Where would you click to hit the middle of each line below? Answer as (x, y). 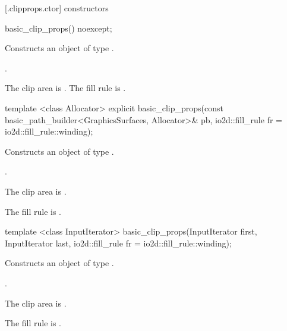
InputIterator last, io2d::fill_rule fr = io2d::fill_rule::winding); (118, 243)
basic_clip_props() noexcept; (59, 28)
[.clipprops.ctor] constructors (57, 8)
